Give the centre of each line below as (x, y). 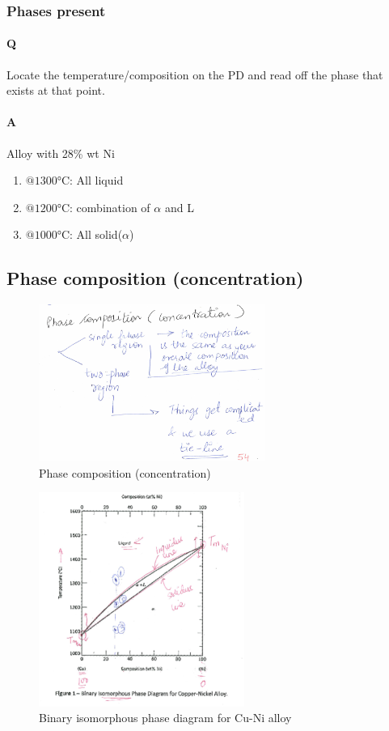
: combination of (110, 207)
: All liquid (97, 180)
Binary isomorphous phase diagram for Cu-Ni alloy (165, 718)
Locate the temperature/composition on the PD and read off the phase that (195, 74)
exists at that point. (56, 90)
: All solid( (96, 234)
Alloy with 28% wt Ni (61, 153)
